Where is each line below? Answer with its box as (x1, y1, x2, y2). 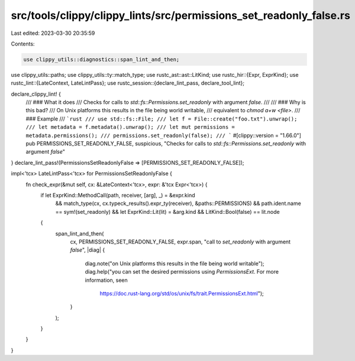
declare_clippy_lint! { (11, 90, 62, 97)
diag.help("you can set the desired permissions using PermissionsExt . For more (85, 268, 279, 275)
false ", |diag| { (70, 246, 105, 253)
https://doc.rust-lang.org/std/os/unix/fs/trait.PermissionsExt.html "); (99, 290, 264, 297)
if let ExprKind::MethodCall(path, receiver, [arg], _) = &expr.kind (40, 191, 195, 199)
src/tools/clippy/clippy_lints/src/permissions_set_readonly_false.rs (11, 9, 350, 22)
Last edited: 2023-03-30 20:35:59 (11, 30, 95, 37)
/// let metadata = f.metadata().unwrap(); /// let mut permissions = (25, 124, 235, 131)
